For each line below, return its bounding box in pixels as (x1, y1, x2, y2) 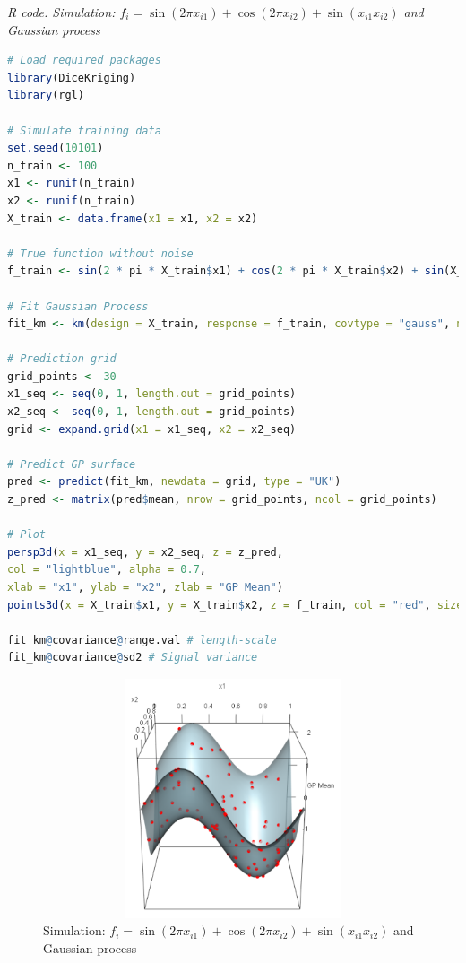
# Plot (7, 528, 46, 542)
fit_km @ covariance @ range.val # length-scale (7, 633, 277, 646)
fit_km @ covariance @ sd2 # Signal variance (7, 651, 258, 664)
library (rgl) (7, 89, 84, 102)
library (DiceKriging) (7, 71, 136, 84)
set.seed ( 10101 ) (7, 142, 104, 155)
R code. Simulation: (7, 3, 116, 21)
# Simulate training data (7, 124, 161, 137)
